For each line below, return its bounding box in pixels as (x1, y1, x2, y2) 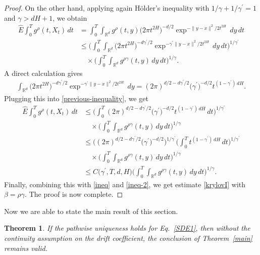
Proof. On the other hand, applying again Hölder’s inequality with (4, 3, 210, 13)
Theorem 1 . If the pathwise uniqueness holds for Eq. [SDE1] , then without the (4, 223, 250, 233)
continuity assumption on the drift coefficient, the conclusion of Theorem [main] (4, 233, 252, 243)
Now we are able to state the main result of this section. (4, 205, 178, 216)
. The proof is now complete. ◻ (25, 189, 123, 199)
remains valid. (4, 242, 48, 253)
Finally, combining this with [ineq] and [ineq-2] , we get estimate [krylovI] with (4, 179, 246, 189)
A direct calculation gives (4, 67, 83, 78)
